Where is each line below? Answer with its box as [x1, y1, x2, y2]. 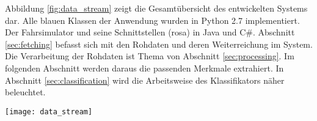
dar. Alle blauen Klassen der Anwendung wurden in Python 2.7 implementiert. [5, 13, 300, 26]
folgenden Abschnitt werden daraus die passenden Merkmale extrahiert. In [5, 61, 284, 74]
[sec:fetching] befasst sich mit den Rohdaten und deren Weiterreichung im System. [5, 37, 313, 50]
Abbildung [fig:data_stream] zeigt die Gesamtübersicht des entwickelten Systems [5, 2, 308, 14]
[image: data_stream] [5, 107, 93, 116]
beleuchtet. [5, 86, 46, 98]
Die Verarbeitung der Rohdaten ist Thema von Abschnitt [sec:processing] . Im [5, 50, 294, 62]
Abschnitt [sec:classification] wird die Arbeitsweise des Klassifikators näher [5, 73, 285, 86]
